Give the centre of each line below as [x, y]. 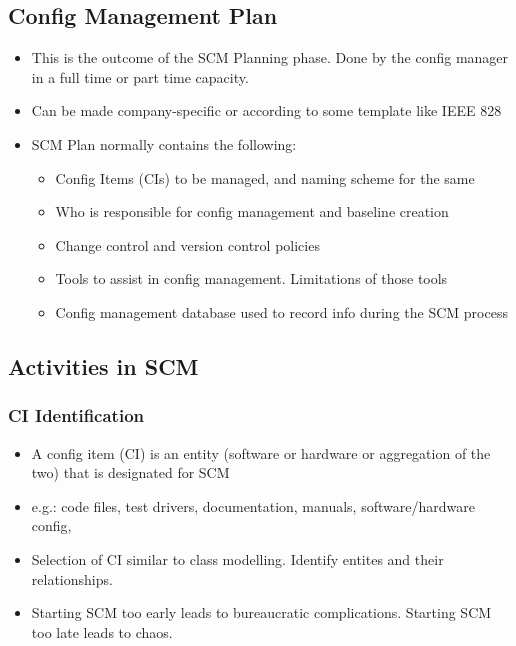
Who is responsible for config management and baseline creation [252, 211]
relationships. [72, 578]
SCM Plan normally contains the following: [164, 143]
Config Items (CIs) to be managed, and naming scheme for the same [265, 177]
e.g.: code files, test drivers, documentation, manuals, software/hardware [253, 505]
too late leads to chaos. [102, 631]
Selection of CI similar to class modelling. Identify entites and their [237, 558]
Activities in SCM [103, 365]
